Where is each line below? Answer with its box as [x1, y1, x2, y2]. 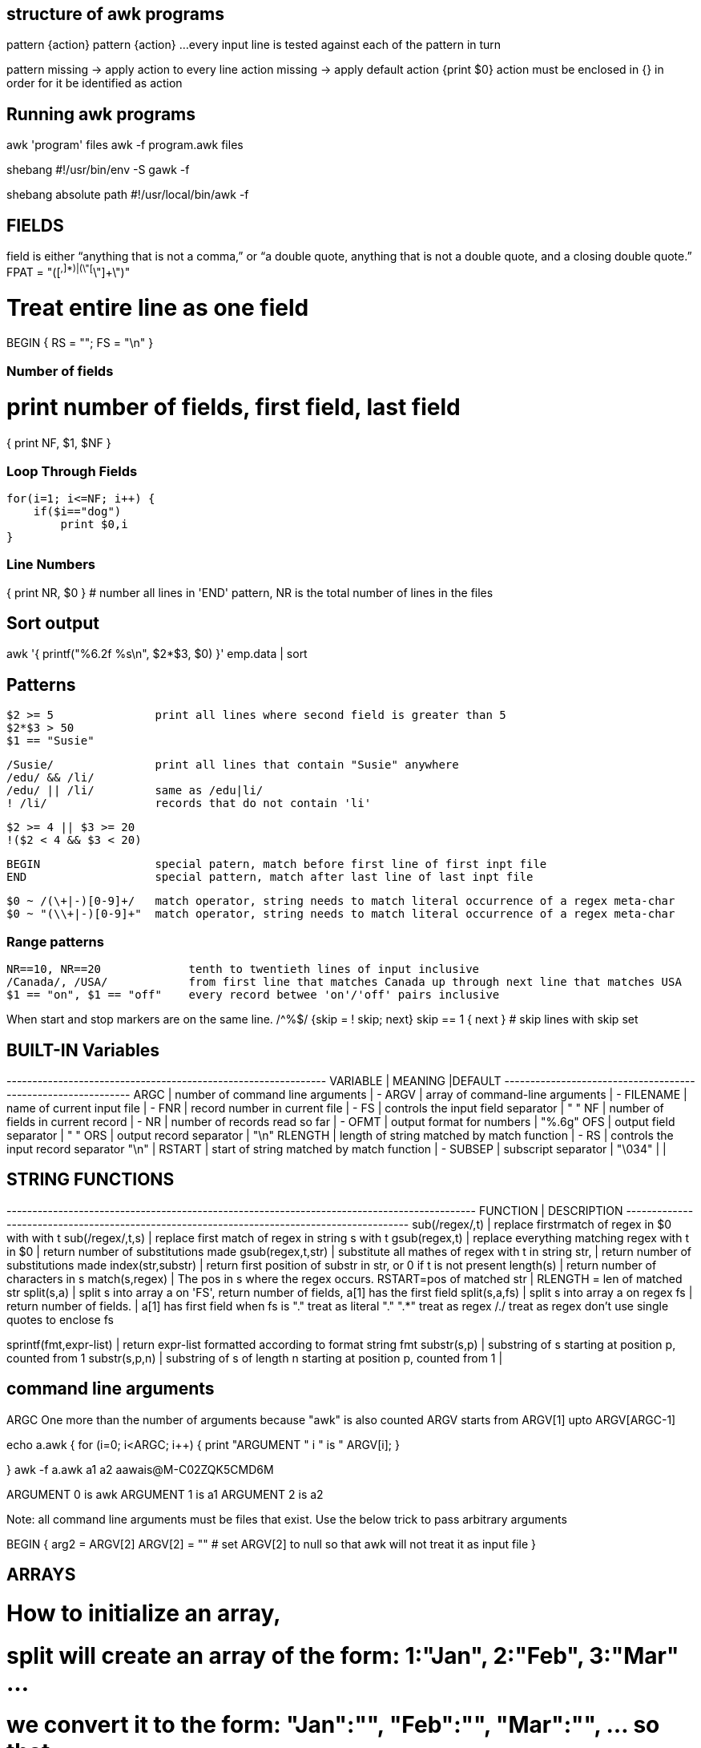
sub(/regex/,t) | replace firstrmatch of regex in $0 [412, 1217, 671, 1231]
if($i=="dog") [33, 504, 122, 518]
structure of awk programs [6, 4, 224, 24]
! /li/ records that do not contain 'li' [6, 797, 372, 810]
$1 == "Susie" [6, 734, 95, 748]
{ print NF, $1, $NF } [6, 436, 111, 450]
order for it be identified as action [6, 76, 183, 91]
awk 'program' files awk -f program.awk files [6, 138, 244, 152]
